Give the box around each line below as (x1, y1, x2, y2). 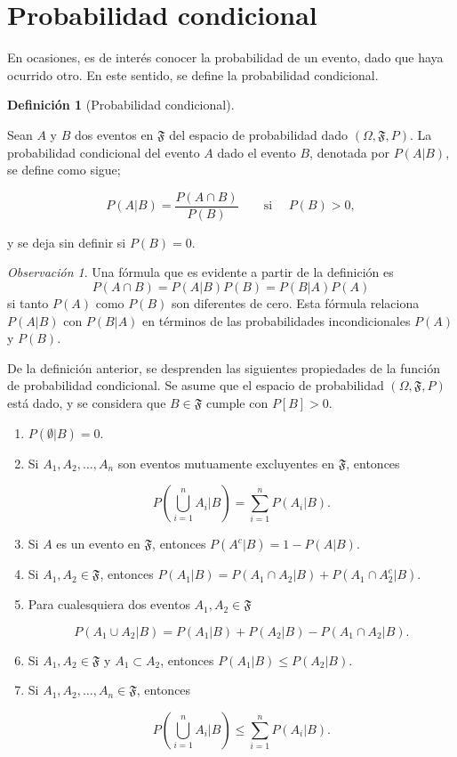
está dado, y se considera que (7, 393, 166, 411)
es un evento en (56, 534, 140, 553)
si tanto (7, 293, 49, 312)
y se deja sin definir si (7, 232, 126, 251)
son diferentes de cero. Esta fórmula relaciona (171, 293, 420, 312)
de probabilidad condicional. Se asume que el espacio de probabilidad (7, 376, 384, 395)
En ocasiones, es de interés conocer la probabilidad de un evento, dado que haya (7, 48, 444, 67)
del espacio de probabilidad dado (169, 125, 349, 143)
